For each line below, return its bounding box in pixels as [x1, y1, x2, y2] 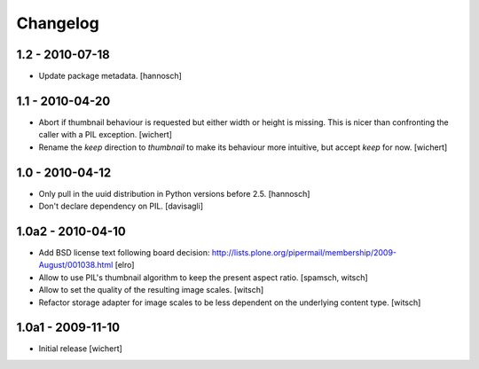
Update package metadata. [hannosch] [38, 71, 182, 82]
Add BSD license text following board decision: [38, 247, 210, 257]
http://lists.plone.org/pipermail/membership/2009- [211, 247, 397, 257]
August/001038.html [38, 260, 114, 271]
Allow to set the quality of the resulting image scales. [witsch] [38, 285, 264, 295]
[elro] [114, 260, 135, 271]
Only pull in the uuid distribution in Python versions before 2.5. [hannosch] [38, 188, 310, 199]
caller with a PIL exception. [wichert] [38, 130, 173, 140]
